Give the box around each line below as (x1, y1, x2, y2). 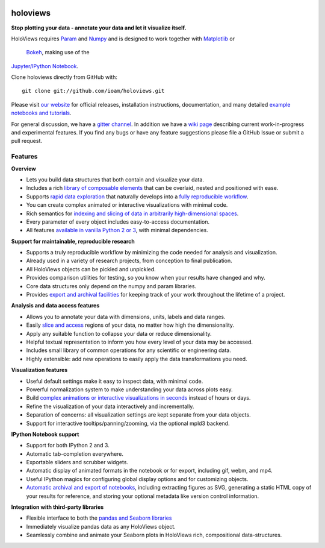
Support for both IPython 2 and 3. (26, 442, 110, 449)
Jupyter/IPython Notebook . (11, 62, 78, 69)
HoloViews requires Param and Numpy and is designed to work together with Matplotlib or (11, 35, 235, 42)
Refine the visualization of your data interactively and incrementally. (26, 403, 194, 410)
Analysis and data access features (11, 302, 100, 309)
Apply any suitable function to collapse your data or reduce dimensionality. (26, 330, 212, 337)
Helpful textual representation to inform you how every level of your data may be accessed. (26, 338, 253, 345)
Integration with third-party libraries (11, 503, 104, 511)
